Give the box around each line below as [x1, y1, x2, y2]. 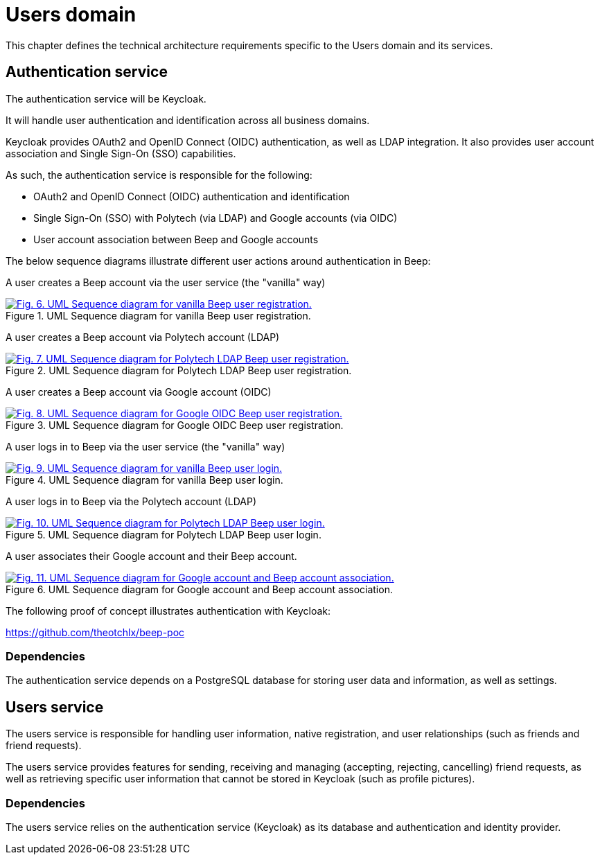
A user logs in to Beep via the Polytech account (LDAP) [6, 495, 257, 507]
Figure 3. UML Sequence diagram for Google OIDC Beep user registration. [6, 419, 344, 431]
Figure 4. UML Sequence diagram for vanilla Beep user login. [6, 473, 283, 486]
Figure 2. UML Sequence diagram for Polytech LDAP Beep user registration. [6, 364, 352, 376]
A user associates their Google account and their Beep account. [6, 550, 297, 562]
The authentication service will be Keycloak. [6, 92, 206, 105]
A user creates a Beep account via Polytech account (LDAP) [6, 331, 280, 343]
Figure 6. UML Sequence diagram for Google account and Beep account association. [6, 583, 393, 595]
